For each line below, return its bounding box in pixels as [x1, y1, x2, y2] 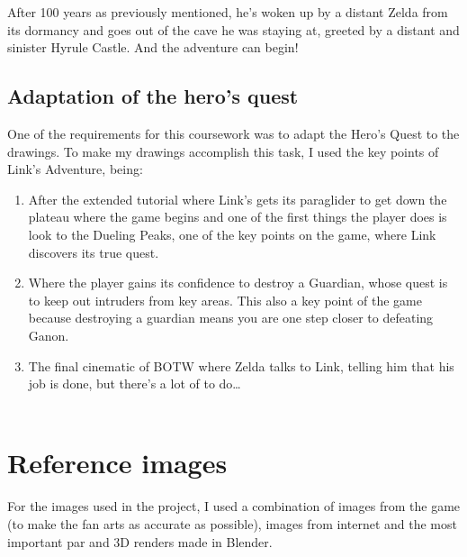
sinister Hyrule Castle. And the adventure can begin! [7, 38, 299, 57]
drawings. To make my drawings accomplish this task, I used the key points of [7, 142, 439, 160]
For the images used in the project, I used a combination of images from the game [7, 497, 461, 516]
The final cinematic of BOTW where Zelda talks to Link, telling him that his [28, 356, 454, 375]
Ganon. [28, 325, 69, 344]
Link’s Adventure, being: [7, 160, 143, 178]
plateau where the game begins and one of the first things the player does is [28, 207, 447, 226]
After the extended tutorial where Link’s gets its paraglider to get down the [28, 189, 447, 208]
